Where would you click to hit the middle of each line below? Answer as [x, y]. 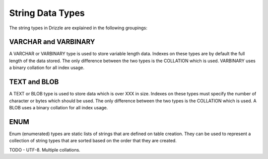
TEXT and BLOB [34, 82]
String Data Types [47, 13]
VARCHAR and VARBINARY [52, 42]
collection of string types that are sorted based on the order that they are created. [93, 141]
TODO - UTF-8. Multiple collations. [45, 150]
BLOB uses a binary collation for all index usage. [59, 107]
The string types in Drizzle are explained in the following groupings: [78, 28]
